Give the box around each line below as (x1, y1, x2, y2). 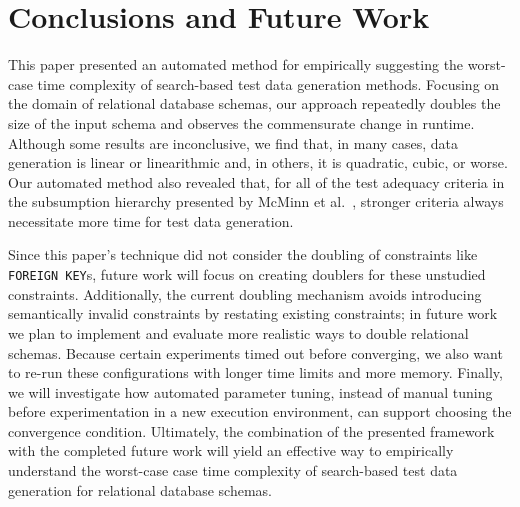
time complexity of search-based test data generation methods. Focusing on (37, 73, 500, 94)
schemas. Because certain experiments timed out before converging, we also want (8, 342, 503, 363)
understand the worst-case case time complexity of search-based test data (8, 460, 458, 481)
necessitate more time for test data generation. (8, 210, 294, 231)
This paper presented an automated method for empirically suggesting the (8, 54, 464, 75)
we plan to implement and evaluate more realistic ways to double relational (8, 322, 469, 343)
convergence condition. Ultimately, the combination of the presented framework (8, 420, 495, 441)
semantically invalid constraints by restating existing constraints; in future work (8, 303, 498, 324)
